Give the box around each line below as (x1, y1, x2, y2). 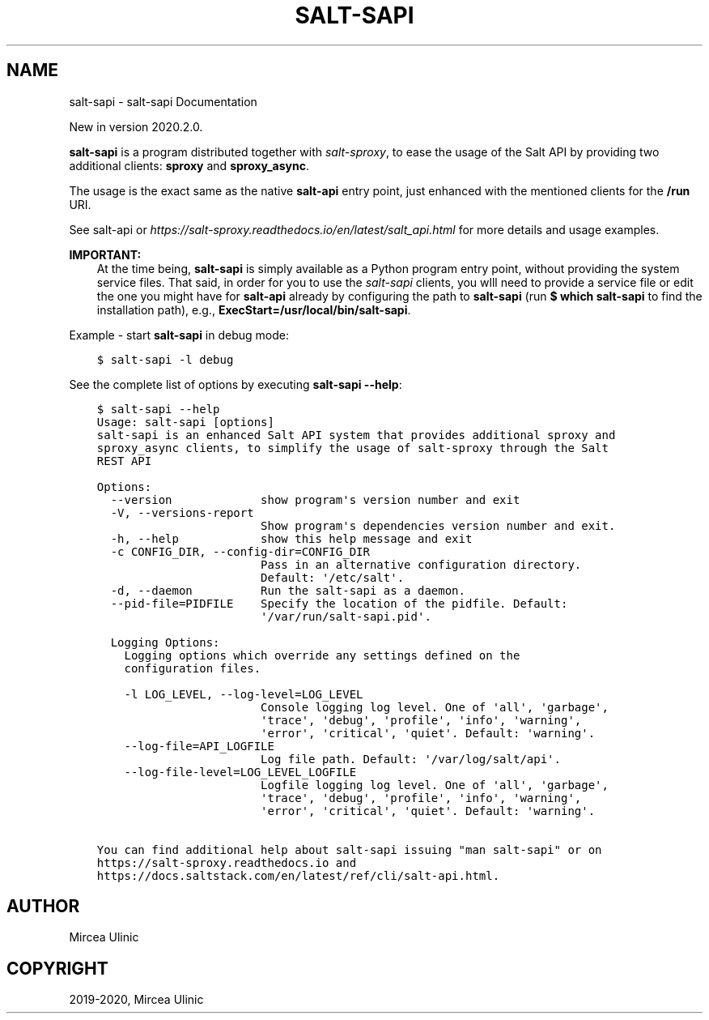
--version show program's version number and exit (110, 493, 520, 506)
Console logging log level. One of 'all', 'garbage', (261, 700, 609, 714)
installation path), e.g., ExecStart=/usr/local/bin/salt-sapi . (96, 302, 411, 317)
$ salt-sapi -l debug (96, 352, 234, 366)
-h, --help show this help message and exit (110, 531, 473, 545)
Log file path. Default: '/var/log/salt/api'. (261, 752, 561, 766)
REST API (96, 454, 152, 467)
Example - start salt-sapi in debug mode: (69, 327, 289, 342)
